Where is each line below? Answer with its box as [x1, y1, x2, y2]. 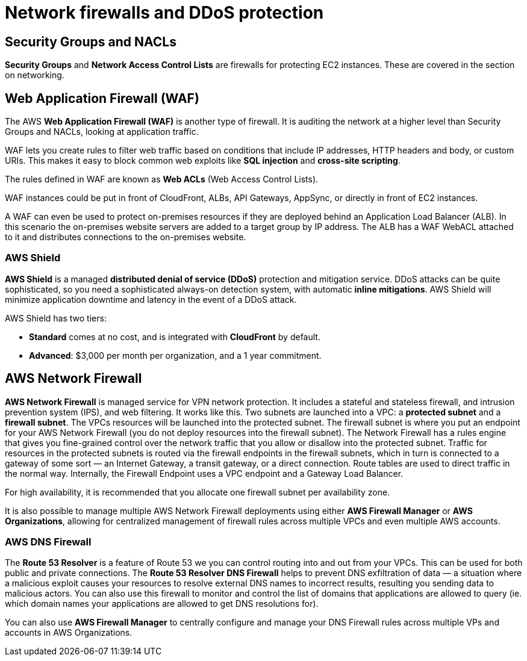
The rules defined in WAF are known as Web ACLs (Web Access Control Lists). [5, 174, 319, 185]
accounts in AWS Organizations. [5, 627, 133, 638]
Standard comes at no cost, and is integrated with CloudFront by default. [29, 331, 320, 342]
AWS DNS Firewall [5, 535, 92, 548]
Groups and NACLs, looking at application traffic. [5, 126, 199, 137]
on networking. [5, 70, 64, 81]
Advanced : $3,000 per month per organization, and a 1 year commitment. [29, 350, 322, 361]
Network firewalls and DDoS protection [5, 2, 324, 23]
